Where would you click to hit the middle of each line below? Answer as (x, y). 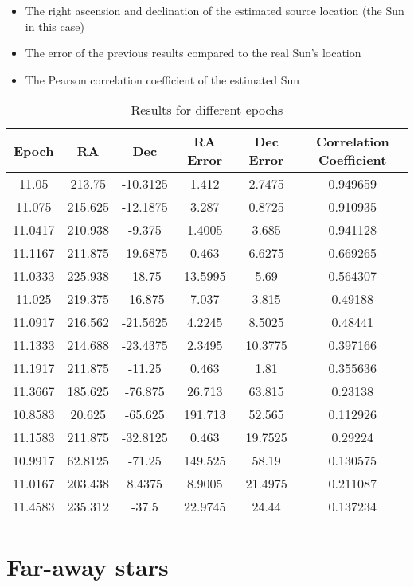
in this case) (55, 26)
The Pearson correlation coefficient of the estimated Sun (162, 79)
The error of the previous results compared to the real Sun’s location (193, 53)
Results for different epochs (207, 110)
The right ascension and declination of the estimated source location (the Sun (215, 10)
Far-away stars (88, 566)
